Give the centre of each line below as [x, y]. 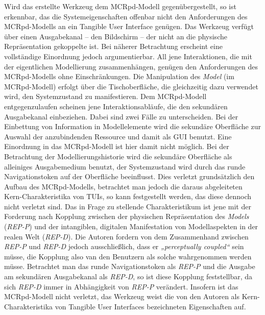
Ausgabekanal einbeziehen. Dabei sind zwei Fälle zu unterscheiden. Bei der [121, 116]
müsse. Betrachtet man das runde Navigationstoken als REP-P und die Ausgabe [130, 266]
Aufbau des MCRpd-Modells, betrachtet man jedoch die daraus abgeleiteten [123, 186]
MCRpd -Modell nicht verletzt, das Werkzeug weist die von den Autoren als [122, 296]
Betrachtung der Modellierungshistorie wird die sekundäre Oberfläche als [118, 156]
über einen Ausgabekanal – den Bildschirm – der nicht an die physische [116, 36]
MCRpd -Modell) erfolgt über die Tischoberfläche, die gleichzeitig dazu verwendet [131, 86]
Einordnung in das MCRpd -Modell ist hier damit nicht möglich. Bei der [117, 146]
